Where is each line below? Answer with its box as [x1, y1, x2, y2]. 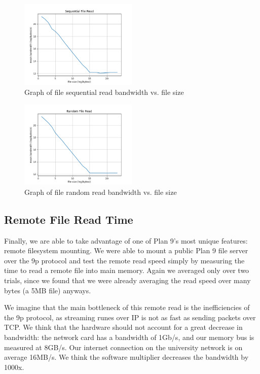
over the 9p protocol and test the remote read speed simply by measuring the [4, 255, 245, 265]
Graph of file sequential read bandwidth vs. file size [24, 86, 184, 97]
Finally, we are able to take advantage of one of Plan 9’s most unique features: [4, 235, 248, 246]
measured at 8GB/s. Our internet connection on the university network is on [4, 342, 243, 352]
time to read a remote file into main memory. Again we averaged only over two [4, 265, 249, 276]
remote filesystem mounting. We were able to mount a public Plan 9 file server [4, 245, 248, 256]
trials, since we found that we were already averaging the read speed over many [4, 275, 251, 285]
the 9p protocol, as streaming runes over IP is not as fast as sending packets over [4, 312, 256, 322]
